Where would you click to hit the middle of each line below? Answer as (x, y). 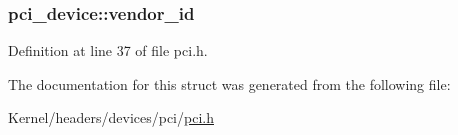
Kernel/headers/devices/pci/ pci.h (111, 117)
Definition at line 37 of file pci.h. (108, 50)
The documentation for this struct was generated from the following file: (229, 83)
